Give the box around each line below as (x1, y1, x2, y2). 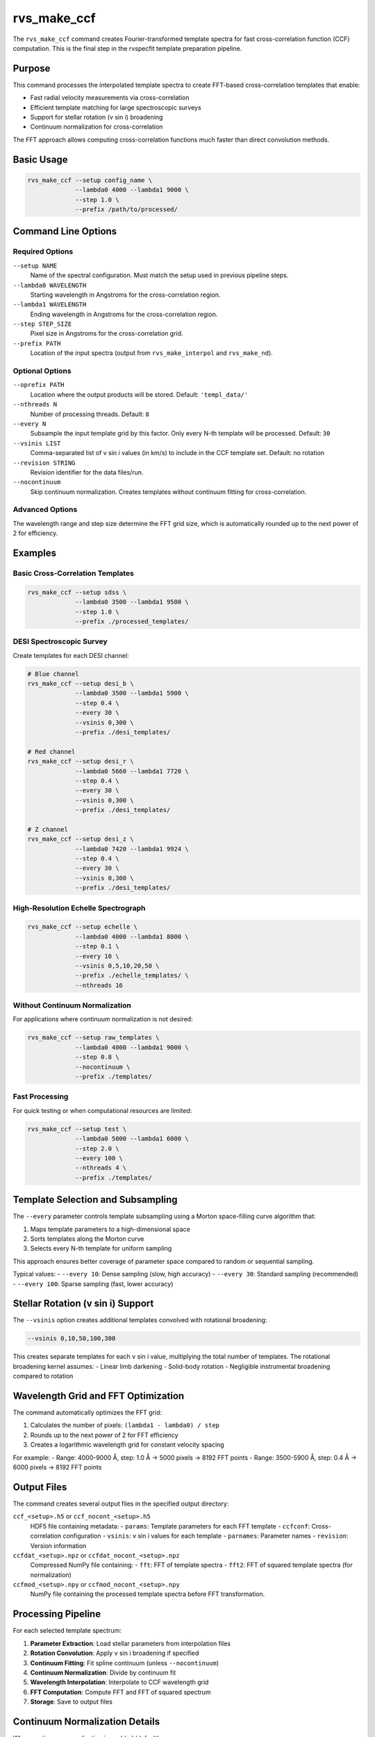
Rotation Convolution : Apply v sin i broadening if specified (30, 1649, 199, 1657)
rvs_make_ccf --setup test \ (27, 1125, 127, 1133)
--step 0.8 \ (75, 1053, 119, 1061)
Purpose (12, 63, 51, 74)
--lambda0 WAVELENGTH (12, 281, 87, 289)
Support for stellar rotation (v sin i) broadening (30, 113, 163, 122)
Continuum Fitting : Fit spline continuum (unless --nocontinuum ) (30, 1658, 219, 1667)
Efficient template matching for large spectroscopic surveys (30, 103, 201, 111)
